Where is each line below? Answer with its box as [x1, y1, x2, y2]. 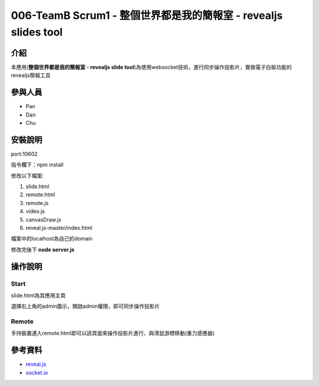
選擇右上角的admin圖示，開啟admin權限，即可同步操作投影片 [11, 303, 160, 310]
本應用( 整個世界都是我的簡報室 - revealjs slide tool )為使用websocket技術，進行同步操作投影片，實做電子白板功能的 [11, 63, 292, 70]
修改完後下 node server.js [11, 246, 75, 253]
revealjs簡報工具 [11, 72, 51, 79]
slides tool [11, 25, 63, 38]
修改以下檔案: [11, 172, 44, 179]
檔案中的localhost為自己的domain [11, 235, 93, 242]
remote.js [25, 199, 49, 206]
